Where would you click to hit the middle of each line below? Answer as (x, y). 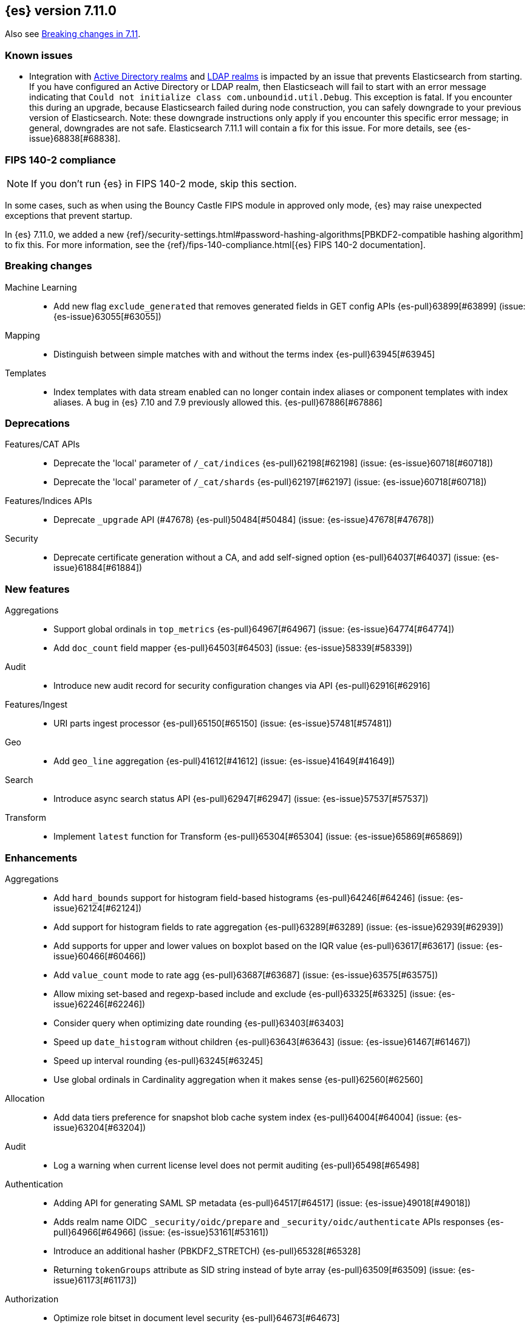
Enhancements (41, 858)
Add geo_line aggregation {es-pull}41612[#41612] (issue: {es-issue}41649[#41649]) (224, 761)
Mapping (22, 335)
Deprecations (37, 423)
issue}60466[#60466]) (100, 956)
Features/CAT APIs (42, 444)
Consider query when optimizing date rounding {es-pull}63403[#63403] (199, 1023)
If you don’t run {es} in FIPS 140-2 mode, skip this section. (164, 183)
